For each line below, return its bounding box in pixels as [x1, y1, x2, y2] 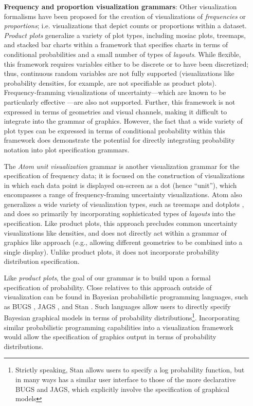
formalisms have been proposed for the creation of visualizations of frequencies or [4, 11, 246, 21]
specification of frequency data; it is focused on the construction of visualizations [4, 170, 245, 181]
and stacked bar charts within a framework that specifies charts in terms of [4, 39, 228, 50]
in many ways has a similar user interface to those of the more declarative [15, 374, 236, 385]
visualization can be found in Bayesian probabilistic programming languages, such [4, 292, 248, 302]
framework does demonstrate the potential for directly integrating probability [4, 135, 235, 145]
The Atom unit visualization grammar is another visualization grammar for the [4, 161, 239, 171]
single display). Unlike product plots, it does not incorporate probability [4, 246, 219, 257]
